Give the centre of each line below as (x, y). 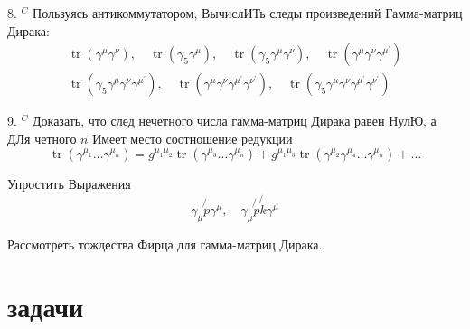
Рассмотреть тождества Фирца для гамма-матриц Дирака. (165, 244)
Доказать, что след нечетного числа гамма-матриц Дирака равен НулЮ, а (235, 121)
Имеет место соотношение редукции (193, 138)
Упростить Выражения (69, 184)
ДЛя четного (42, 138)
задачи (46, 306)
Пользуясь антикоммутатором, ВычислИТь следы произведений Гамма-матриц (248, 13)
